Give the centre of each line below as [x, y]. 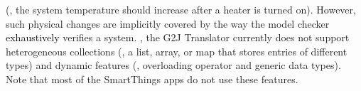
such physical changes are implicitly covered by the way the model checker [168, 23]
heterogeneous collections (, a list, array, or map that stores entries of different [177, 51]
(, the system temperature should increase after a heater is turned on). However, [181, 9]
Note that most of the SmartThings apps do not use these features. [152, 79]
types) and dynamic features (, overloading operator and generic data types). [173, 65]
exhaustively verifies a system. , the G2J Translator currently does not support [178, 37]
